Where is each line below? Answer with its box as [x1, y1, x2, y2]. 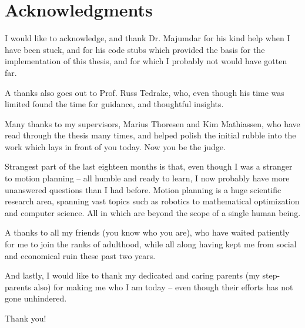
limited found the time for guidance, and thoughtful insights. [5, 98, 224, 110]
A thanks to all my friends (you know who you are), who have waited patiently [5, 226, 290, 238]
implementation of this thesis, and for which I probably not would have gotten [5, 55, 287, 67]
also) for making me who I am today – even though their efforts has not [33, 280, 293, 293]
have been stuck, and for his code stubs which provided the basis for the [5, 43, 265, 55]
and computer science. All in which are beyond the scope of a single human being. [5, 206, 301, 218]
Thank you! [5, 312, 46, 324]
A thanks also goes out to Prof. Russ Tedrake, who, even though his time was [5, 86, 284, 98]
